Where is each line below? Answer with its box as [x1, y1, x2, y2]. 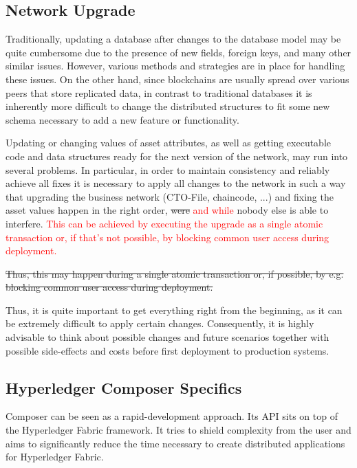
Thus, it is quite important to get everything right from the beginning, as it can [6, 302, 343, 317]
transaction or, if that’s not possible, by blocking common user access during [6, 230, 329, 244]
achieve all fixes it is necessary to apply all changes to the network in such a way [6, 176, 346, 190]
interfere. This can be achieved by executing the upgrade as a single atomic [6, 216, 323, 230]
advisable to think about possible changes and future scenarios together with [6, 330, 329, 344]
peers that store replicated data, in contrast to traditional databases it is [6, 85, 312, 100]
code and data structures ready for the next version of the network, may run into [6, 148, 348, 163]
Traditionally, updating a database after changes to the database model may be [6, 32, 341, 46]
